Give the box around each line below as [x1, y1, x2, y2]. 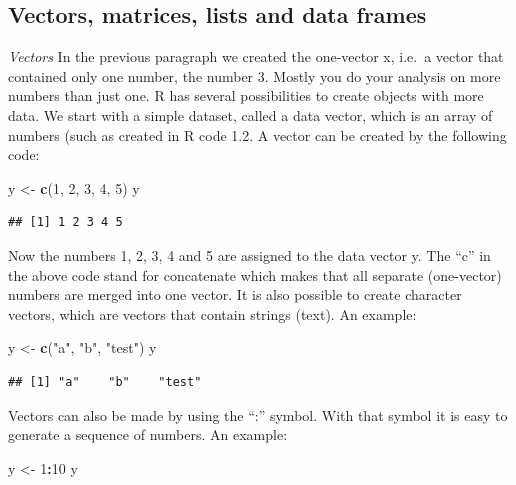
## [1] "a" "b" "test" [8, 374, 202, 389]
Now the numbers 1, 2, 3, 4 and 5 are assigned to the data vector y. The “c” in [8, 244, 491, 265]
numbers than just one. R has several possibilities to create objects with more [8, 85, 484, 106]
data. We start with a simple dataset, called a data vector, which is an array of [8, 104, 493, 125]
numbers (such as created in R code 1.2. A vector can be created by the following [8, 124, 507, 145]
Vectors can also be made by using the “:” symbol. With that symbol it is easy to [8, 404, 508, 425]
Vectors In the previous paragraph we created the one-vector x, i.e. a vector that [8, 46, 504, 67]
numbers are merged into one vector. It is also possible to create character [8, 284, 462, 305]
